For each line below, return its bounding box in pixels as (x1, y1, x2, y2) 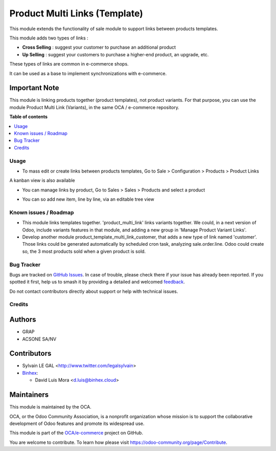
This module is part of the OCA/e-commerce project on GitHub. (9, 430, 143, 436)
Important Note (9, 83, 59, 92)
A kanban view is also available (9, 177, 75, 184)
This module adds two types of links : (9, 35, 89, 41)
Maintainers (9, 391, 49, 399)
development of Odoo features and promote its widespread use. (9, 420, 145, 426)
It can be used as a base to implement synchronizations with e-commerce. (9, 70, 167, 76)
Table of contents (9, 114, 48, 120)
